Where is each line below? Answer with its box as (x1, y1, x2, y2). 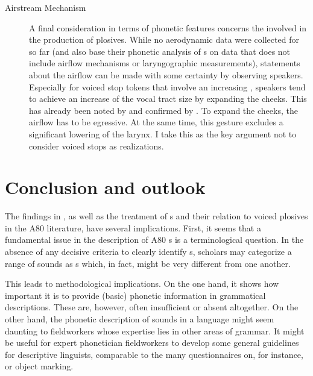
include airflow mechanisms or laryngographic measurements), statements (29, 57, 300, 69)
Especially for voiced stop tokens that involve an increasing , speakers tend (29, 80, 306, 93)
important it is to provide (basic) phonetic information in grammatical (5, 289, 266, 301)
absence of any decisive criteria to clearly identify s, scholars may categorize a (5, 245, 292, 258)
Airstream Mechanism (5, 1, 86, 13)
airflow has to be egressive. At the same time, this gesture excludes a (29, 116, 283, 128)
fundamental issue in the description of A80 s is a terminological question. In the (5, 233, 304, 246)
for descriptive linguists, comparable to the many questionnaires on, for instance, (5, 348, 303, 360)
